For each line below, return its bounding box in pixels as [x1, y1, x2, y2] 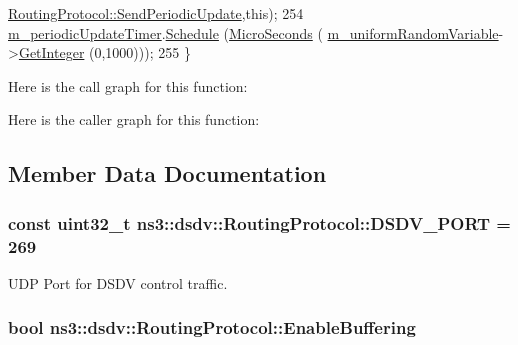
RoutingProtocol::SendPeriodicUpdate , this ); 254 [8, 3, 304, 23]
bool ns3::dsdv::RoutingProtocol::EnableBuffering [8, 315, 416, 340]
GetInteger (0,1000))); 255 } [18, 42, 191, 63]
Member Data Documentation [8, 158, 327, 189]
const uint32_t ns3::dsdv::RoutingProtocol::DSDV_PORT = [8, 210, 511, 235]
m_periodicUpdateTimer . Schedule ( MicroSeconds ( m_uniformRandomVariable [8, 22, 499, 43]
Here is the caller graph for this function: [8, 109, 260, 130]
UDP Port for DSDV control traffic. [8, 272, 228, 293]
